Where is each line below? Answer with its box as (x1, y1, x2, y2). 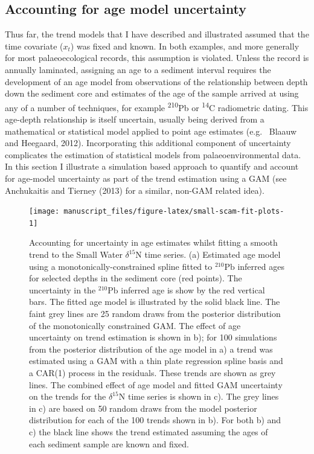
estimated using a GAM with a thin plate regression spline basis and (29, 354, 283, 367)
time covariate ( (5, 39, 63, 52)
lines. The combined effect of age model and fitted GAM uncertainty (29, 378, 283, 391)
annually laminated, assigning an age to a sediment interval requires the (5, 63, 271, 75)
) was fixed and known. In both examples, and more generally (70, 39, 300, 52)
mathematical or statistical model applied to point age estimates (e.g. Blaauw (5, 124, 297, 137)
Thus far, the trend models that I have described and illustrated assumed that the (5, 28, 309, 40)
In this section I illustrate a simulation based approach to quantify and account (5, 160, 299, 173)
